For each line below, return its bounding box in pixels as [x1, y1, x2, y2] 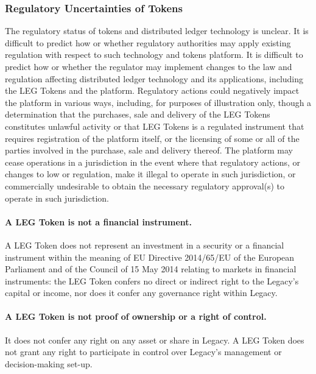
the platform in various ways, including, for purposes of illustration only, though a [5, 96, 312, 108]
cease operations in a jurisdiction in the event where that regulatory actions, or [5, 155, 301, 168]
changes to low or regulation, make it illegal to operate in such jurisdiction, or [5, 168, 296, 180]
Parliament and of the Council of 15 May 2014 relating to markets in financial [5, 263, 297, 275]
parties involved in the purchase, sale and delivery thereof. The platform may [5, 144, 293, 157]
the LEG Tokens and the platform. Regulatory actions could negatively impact [5, 84, 300, 97]
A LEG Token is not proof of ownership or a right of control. [5, 310, 267, 323]
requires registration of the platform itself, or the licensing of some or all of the [5, 132, 300, 144]
